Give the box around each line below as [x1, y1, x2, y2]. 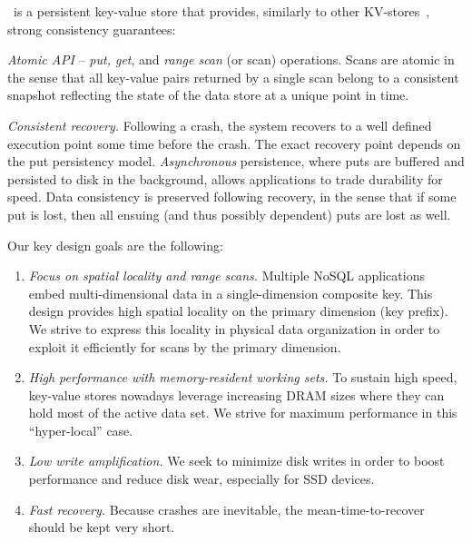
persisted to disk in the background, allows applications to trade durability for [7, 169, 443, 188]
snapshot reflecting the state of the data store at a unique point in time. [7, 85, 409, 104]
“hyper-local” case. [28, 420, 133, 439]
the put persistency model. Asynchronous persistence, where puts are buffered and [7, 152, 465, 171]
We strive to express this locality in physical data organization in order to [28, 319, 440, 338]
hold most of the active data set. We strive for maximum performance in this [28, 403, 457, 422]
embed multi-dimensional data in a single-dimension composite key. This [28, 283, 433, 302]
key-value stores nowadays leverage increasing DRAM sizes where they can [28, 385, 445, 404]
